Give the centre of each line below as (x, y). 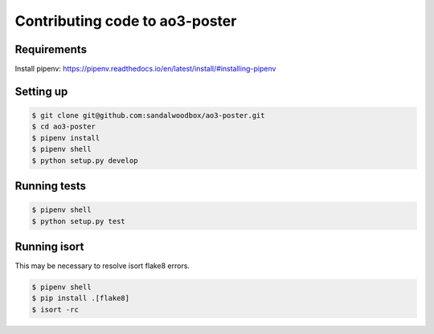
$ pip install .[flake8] (81, 298)
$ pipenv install (66, 138)
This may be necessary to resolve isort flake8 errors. (102, 266)
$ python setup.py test (79, 221)
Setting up (41, 91)
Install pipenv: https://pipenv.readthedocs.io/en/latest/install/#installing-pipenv (145, 69)
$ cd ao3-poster (64, 127)
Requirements (51, 49)
